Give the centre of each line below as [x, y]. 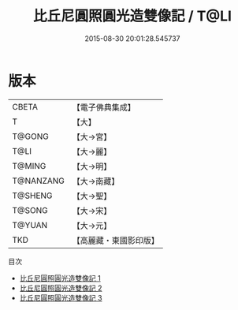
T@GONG [30, 136]
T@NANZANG [39, 181]
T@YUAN [30, 225]
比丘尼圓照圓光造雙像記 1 [60, 278]
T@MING [29, 166]
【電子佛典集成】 [104, 107]
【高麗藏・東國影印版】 [116, 240]
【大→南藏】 [96, 181]
